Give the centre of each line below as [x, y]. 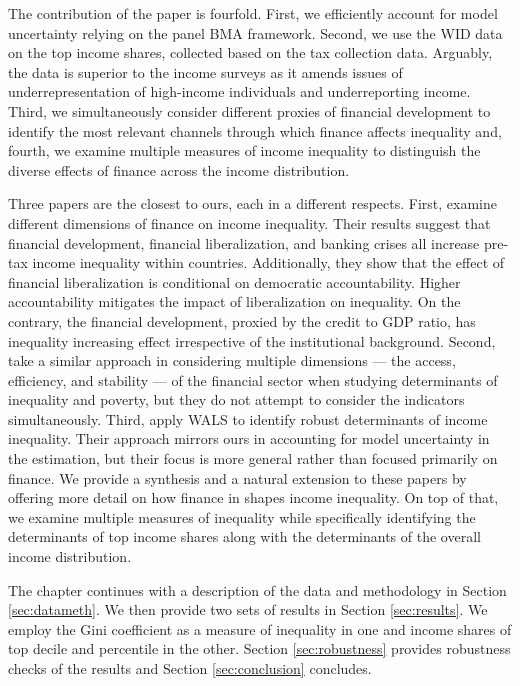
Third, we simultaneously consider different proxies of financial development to [249, 110]
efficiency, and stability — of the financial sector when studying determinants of [253, 379]
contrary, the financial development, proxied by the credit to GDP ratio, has [242, 320]
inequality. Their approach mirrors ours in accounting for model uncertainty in [249, 438]
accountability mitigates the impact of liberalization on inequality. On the [234, 301]
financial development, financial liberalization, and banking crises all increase [244, 242]
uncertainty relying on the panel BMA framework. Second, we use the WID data [255, 32]
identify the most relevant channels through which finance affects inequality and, [255, 130]
